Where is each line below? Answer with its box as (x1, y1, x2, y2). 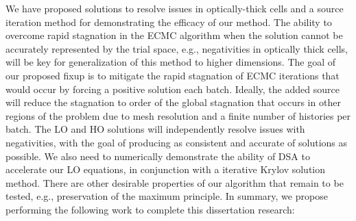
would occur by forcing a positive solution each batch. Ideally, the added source (5, 81, 340, 96)
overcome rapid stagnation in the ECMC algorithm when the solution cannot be (5, 28, 343, 42)
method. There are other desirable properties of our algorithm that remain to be (5, 175, 344, 190)
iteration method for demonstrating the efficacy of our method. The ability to (5, 14, 332, 29)
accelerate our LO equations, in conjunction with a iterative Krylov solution (5, 162, 326, 177)
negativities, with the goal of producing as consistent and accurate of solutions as (5, 135, 348, 149)
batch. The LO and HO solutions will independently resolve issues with (5, 122, 305, 136)
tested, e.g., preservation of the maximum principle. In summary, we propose (5, 189, 328, 203)
